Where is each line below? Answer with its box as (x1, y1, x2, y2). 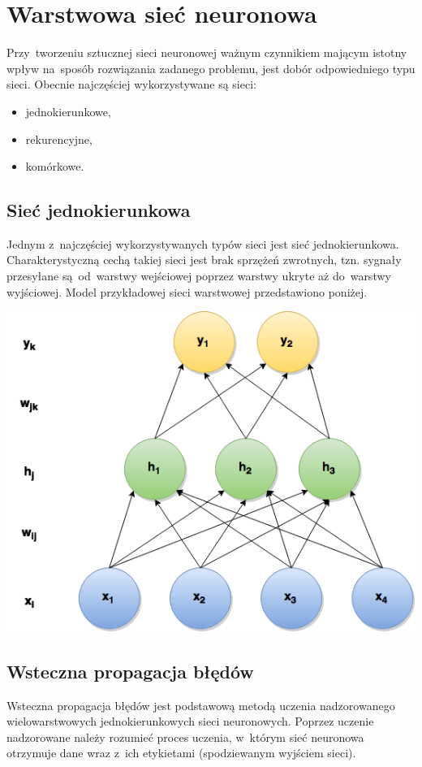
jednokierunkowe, (25, 102, 111, 119)
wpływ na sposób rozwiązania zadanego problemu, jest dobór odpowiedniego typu (6, 59, 416, 76)
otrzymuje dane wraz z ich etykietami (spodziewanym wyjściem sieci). (6, 744, 356, 761)
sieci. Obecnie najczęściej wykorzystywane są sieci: (6, 76, 256, 93)
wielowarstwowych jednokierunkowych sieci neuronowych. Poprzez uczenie (6, 713, 374, 730)
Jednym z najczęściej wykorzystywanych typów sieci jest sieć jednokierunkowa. (6, 235, 399, 252)
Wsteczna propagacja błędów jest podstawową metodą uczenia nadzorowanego (6, 696, 395, 713)
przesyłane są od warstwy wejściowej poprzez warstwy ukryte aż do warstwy (6, 267, 391, 284)
